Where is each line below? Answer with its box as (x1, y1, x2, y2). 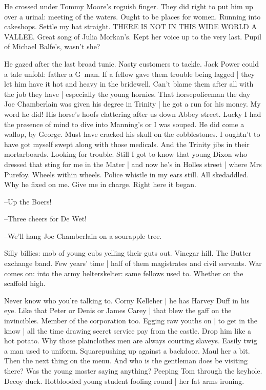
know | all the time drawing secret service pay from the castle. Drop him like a (4, 325, 252, 336)
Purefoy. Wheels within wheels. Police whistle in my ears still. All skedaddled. (4, 169, 249, 179)
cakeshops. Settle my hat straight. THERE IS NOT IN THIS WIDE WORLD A (4, 21, 257, 32)
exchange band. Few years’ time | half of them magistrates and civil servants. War (4, 258, 262, 269)
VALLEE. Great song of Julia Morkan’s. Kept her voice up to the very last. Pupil (4, 31, 261, 42)
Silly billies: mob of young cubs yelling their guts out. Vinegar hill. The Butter (4, 248, 252, 258)
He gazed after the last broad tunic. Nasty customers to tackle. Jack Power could (4, 58, 259, 69)
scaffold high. (4, 278, 46, 289)
